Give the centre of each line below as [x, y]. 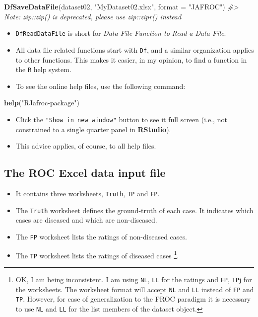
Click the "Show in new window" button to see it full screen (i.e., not [121, 119]
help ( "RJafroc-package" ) [42, 103]
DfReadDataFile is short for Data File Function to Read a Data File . [121, 33]
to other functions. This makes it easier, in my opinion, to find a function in [131, 59]
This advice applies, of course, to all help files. [86, 146]
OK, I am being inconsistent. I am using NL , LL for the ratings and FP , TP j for [134, 279]
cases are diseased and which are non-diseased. [86, 220]
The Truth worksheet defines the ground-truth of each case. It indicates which [134, 210]
